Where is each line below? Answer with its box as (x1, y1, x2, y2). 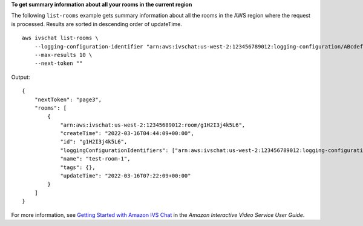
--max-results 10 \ (34, 52, 93, 58)
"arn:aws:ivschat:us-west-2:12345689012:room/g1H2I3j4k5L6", (60, 121, 246, 128)
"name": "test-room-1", (60, 155, 131, 162)
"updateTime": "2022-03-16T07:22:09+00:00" (60, 173, 191, 179)
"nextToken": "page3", (34, 96, 102, 103)
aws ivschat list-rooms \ (22, 35, 99, 42)
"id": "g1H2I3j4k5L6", (60, 138, 128, 145)
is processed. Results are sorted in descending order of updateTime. (11, 20, 183, 27)
